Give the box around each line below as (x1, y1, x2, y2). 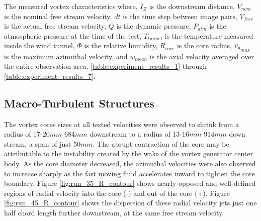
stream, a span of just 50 (4, 138, 80, 149)
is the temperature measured (164, 30, 253, 41)
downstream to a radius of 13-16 (90, 129, 190, 139)
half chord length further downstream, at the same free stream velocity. (4, 207, 224, 217)
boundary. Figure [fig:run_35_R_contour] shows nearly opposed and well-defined (4, 178, 256, 188)
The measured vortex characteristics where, (4, 1, 138, 11)
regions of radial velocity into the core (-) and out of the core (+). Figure (4, 187, 230, 198)
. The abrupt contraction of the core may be (93, 138, 229, 149)
